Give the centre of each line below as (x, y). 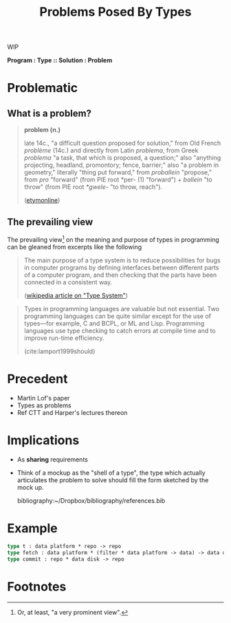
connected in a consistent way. (68, 282)
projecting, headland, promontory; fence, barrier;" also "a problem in (121, 165)
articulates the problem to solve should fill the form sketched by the (113, 480)
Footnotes (37, 587)
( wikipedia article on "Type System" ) (76, 295)
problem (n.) (42, 130)
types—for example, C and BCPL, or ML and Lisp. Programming (114, 323)
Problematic (43, 88)
